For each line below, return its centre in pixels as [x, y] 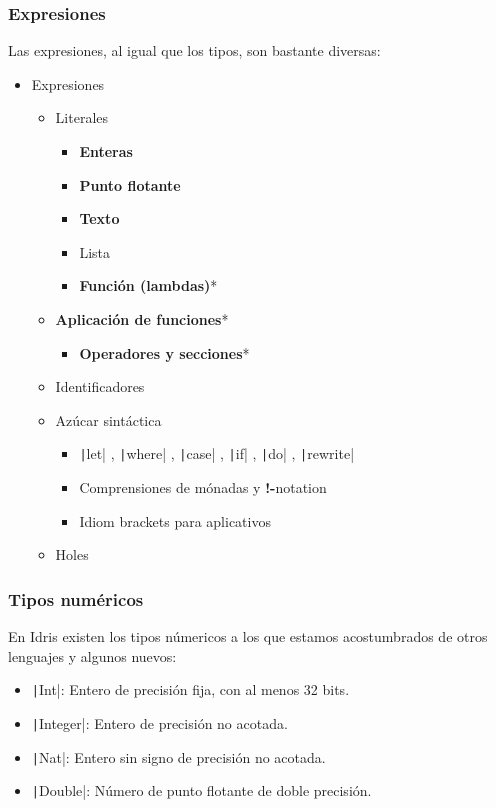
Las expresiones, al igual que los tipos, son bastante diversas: [194, 50]
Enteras [106, 151]
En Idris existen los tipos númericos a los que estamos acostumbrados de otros [248, 636]
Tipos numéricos [76, 598]
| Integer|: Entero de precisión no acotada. [159, 722]
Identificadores [100, 386]
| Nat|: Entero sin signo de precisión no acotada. [178, 756]
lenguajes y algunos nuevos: [92, 655]
